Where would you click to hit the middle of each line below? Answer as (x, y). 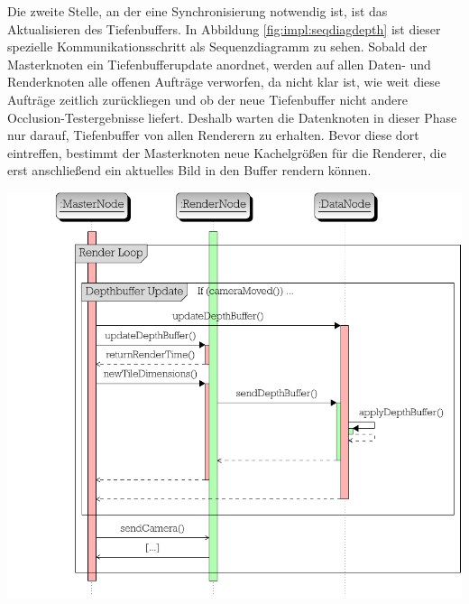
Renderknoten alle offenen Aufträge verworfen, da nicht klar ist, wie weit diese (224, 82)
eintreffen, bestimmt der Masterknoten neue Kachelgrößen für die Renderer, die (227, 152)
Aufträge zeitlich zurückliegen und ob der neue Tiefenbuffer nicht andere (207, 99)
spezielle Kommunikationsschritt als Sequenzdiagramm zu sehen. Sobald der (217, 46)
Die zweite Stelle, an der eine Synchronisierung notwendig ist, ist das (198, 11)
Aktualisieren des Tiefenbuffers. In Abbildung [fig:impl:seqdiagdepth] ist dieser (224, 28)
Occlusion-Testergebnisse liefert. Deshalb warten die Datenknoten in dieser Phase (232, 117)
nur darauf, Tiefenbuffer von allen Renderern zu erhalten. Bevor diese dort (213, 135)
